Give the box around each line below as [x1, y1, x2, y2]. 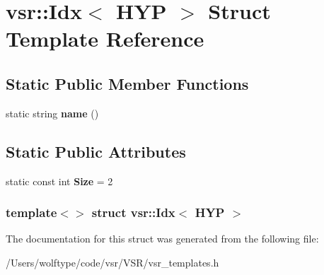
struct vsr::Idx [91, 204, 175, 221]
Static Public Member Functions [6, 72, 249, 94]
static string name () [6, 105, 99, 120]
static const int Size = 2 [6, 173, 113, 188]
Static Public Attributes [6, 140, 186, 162]
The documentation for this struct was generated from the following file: [6, 231, 319, 246]
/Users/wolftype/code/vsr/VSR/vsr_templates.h [6, 254, 219, 269]
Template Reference [6, 24, 204, 53]
